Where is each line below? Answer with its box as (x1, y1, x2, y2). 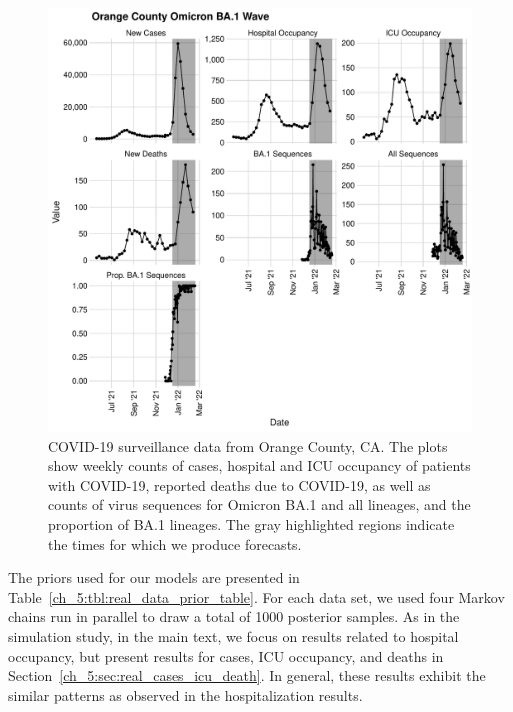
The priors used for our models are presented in (8, 567, 300, 588)
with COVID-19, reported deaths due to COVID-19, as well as (48, 474, 431, 495)
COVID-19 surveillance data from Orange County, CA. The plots (48, 435, 448, 456)
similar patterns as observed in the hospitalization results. (8, 684, 363, 705)
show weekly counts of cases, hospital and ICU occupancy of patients (48, 455, 471, 476)
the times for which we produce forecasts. (48, 533, 302, 554)
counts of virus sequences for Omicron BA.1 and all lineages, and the (48, 494, 471, 515)
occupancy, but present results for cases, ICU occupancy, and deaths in (8, 645, 444, 666)
